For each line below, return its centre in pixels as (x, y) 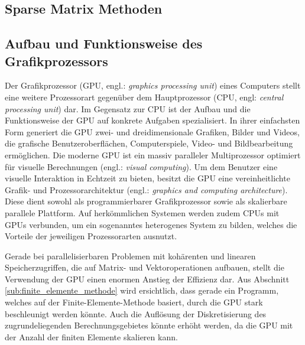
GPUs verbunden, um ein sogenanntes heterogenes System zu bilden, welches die (151, 224)
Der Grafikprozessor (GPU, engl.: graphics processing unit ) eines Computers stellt (153, 85)
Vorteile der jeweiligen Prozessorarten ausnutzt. (91, 236)
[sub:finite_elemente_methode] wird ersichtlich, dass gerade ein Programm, (142, 290)
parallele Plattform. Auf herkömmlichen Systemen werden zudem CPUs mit (142, 212)
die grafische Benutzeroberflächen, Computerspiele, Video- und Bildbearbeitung (149, 143)
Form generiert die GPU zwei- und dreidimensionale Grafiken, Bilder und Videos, (152, 131)
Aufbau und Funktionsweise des (104, 43)
